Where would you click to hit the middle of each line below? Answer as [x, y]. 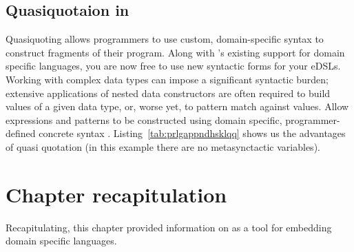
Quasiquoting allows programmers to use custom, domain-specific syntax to [165, 39]
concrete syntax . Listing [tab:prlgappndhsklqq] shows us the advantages [192, 133]
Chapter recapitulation [116, 194]
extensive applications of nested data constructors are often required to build [168, 93]
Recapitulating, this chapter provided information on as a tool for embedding [169, 227]
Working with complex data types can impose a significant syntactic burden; [167, 79]
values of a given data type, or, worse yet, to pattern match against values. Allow [177, 106]
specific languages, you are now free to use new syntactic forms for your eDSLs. [173, 66]
